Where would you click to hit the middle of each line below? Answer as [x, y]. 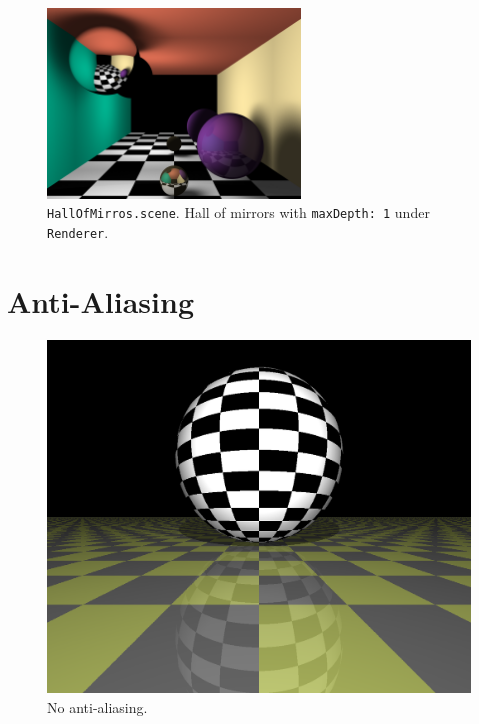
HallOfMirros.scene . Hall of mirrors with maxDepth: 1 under [238, 212]
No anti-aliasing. [97, 706]
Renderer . [78, 232]
